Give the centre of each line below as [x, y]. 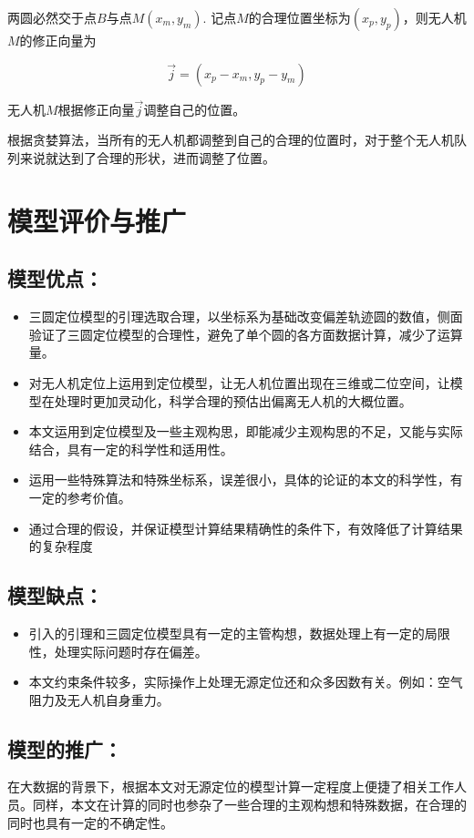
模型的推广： [65, 748]
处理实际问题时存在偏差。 [131, 651]
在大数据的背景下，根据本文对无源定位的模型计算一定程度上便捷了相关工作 [231, 787]
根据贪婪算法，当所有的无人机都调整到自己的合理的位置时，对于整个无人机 [231, 140]
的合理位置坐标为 [299, 17]
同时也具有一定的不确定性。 [90, 822]
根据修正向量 [96, 109]
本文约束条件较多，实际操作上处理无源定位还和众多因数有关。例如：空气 [246, 682]
